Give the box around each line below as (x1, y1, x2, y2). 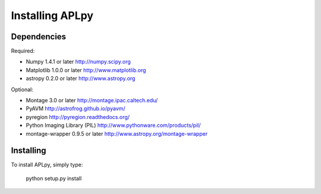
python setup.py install (26, 174, 82, 182)
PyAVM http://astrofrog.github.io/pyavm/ (26, 105, 125, 112)
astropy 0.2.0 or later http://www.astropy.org (26, 75, 136, 82)
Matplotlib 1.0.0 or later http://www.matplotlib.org (26, 66, 146, 74)
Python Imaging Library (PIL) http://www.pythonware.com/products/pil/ (26, 122, 202, 129)
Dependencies (11, 32, 67, 42)
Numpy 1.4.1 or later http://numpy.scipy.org (26, 58, 131, 65)
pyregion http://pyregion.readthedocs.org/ (26, 113, 130, 120)
